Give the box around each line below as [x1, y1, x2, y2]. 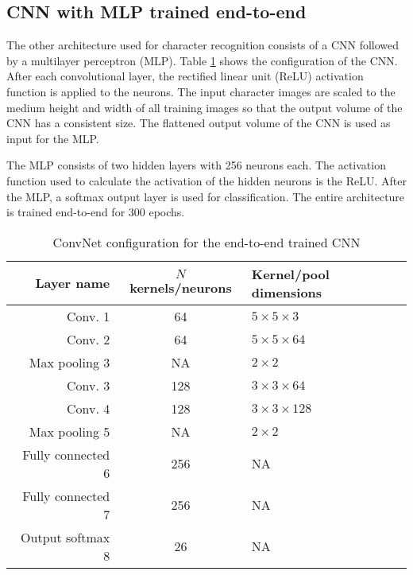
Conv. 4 [67, 398, 110, 418]
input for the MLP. [6, 130, 99, 146]
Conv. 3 [67, 375, 110, 394]
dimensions [251, 282, 322, 301]
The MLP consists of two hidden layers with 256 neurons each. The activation [6, 157, 386, 173]
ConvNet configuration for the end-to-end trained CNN [52, 232, 361, 251]
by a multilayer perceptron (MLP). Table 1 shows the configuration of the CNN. [6, 52, 398, 68]
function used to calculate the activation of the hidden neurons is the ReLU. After [6, 172, 407, 188]
